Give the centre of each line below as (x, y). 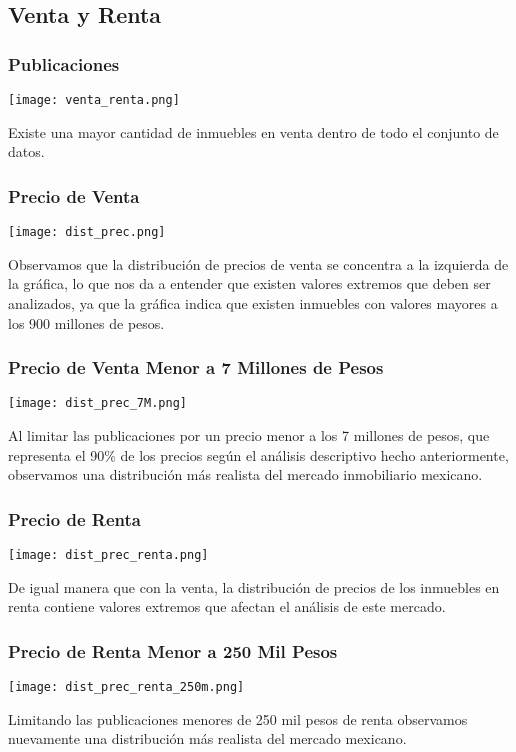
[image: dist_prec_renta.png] (108, 554)
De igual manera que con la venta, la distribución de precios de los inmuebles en (254, 586)
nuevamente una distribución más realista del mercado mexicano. (207, 738)
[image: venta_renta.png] (94, 100)
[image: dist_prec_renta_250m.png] (126, 687)
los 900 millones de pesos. (86, 322)
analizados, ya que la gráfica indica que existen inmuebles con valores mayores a (253, 302)
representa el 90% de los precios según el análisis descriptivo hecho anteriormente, (258, 454)
